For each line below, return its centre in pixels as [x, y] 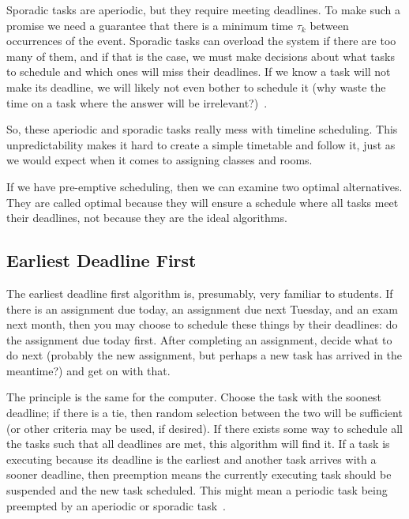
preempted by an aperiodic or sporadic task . [116, 505]
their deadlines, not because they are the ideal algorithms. [147, 218]
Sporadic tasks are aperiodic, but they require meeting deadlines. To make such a [204, 9]
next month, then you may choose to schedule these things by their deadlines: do [202, 324]
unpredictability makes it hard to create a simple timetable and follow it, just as [201, 144]
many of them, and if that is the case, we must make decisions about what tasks [201, 56]
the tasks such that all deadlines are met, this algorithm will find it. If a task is [198, 444]
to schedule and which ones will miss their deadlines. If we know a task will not [199, 71]
